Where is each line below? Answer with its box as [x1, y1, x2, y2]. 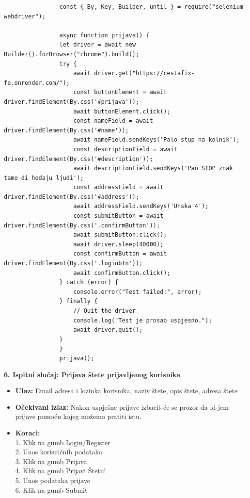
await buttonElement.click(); [73, 108, 171, 115]
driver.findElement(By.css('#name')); [4, 127, 129, 134]
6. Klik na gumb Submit [15, 484, 88, 495]
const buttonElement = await [73, 89, 167, 96]
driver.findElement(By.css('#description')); [4, 155, 153, 162]
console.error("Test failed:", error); [73, 288, 202, 295]
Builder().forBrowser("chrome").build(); [4, 50, 140, 58]
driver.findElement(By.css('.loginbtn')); [4, 260, 143, 267]
